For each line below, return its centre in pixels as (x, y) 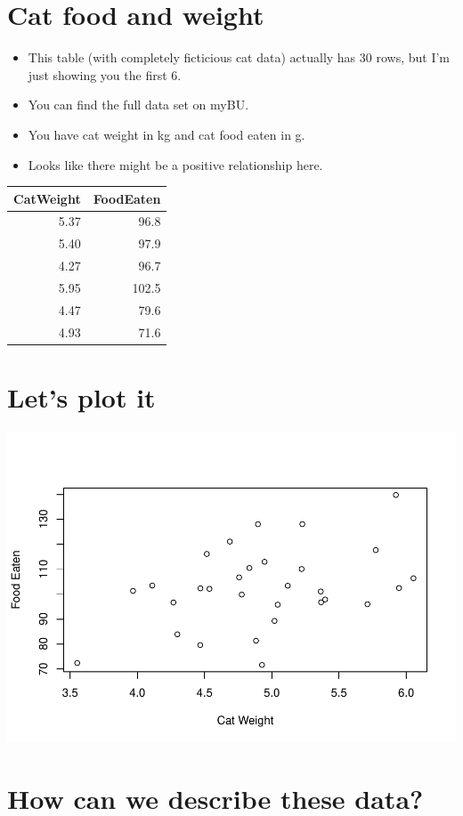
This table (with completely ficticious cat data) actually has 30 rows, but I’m (239, 57)
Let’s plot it (81, 396)
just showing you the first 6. (105, 74)
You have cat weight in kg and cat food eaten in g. (167, 134)
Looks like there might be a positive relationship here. (175, 164)
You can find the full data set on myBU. (138, 105)
